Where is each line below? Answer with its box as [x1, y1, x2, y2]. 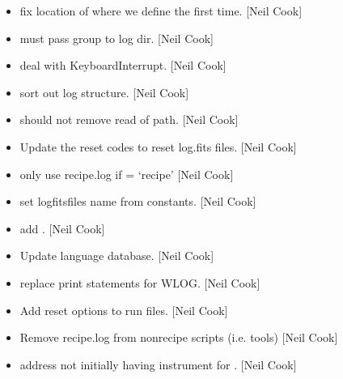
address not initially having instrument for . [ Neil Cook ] [19, 356, 297, 373]
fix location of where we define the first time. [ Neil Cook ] [19, 2, 303, 19]
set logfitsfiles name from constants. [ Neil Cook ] [19, 193, 256, 210]
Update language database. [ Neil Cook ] [19, 247, 214, 264]
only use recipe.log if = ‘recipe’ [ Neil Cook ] [19, 165, 234, 182]
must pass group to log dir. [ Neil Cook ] [19, 29, 214, 46]
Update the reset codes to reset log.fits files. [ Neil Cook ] [19, 138, 297, 155]
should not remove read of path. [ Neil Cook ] [19, 111, 239, 128]
